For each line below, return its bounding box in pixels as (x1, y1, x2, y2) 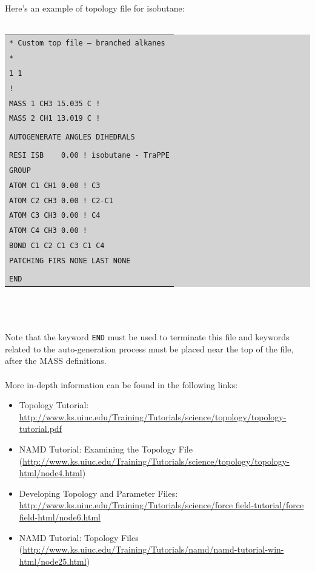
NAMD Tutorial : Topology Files (19, 531, 139, 543)
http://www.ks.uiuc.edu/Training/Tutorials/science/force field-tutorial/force (19, 499, 304, 511)
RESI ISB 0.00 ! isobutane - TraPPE (9, 150, 170, 160)
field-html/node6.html (19, 511, 101, 523)
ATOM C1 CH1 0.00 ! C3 (9, 181, 101, 190)
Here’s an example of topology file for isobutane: (5, 2, 185, 14)
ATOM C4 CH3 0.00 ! (9, 226, 87, 235)
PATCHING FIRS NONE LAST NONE (9, 257, 131, 266)
